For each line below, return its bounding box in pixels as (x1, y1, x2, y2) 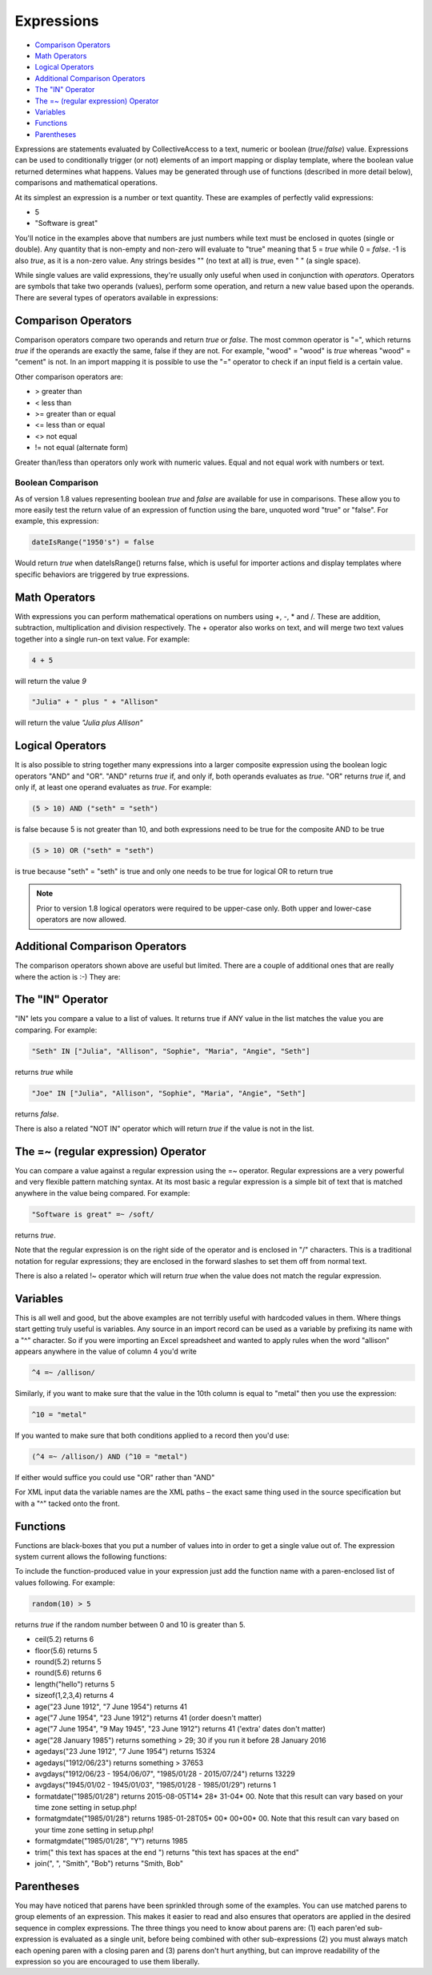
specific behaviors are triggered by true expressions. (14, 569, 190, 579)
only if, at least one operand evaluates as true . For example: (14, 782, 212, 792)
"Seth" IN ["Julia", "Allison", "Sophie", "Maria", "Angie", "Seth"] (31, 1046, 310, 1056)
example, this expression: (14, 517, 99, 526)
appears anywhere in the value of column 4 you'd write (14, 1346, 198, 1357)
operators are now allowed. (36, 915, 127, 924)
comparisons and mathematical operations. (14, 178, 158, 187)
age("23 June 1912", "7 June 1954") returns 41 (34, 1702, 187, 1712)
